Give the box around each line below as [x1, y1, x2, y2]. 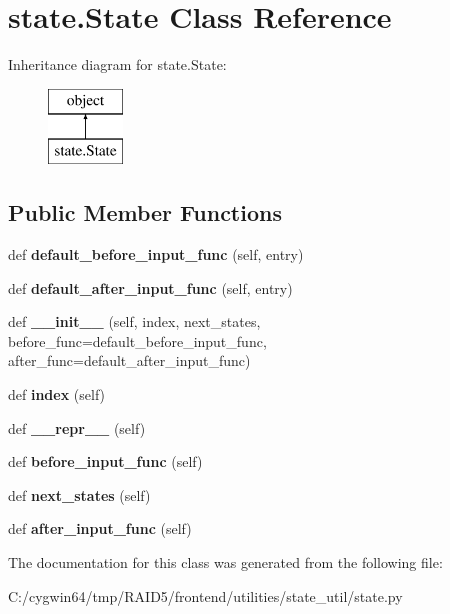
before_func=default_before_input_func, [8, 330, 267, 351]
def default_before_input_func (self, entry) [8, 244, 304, 265]
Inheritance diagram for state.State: [8, 54, 227, 75]
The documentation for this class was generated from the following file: [8, 552, 443, 573]
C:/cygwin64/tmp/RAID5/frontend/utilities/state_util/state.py [8, 585, 403, 606]
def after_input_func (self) [8, 518, 192, 539]
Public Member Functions [8, 197, 282, 228]
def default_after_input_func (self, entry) [8, 277, 293, 298]
